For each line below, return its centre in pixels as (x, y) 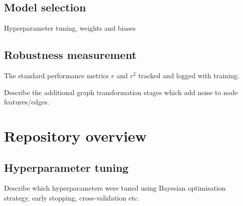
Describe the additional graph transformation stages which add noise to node (121, 92)
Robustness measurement (70, 55)
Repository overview (75, 135)
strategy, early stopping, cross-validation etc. (72, 197)
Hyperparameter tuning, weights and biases (70, 28)
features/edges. (27, 102)
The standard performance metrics (56, 75)
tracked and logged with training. (189, 75)
